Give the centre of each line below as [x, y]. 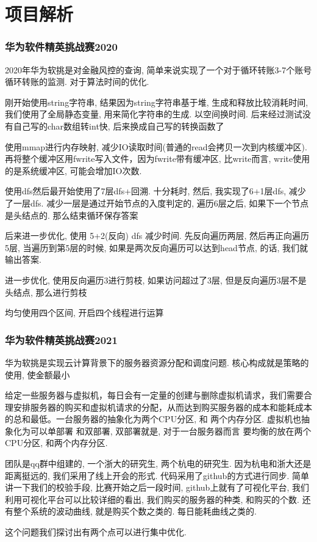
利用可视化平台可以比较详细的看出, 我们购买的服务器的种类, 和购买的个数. [152, 499]
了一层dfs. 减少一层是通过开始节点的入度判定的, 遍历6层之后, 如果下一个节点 [157, 203]
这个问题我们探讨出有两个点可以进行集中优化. [96, 532]
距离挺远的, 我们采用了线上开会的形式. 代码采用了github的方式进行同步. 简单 [157, 475]
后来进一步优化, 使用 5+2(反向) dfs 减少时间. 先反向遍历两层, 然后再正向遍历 [157, 236]
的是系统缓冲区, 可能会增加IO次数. [73, 170]
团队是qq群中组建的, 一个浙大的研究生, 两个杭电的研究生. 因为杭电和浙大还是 [158, 463]
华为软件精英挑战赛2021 [61, 339]
